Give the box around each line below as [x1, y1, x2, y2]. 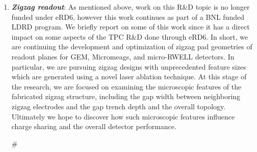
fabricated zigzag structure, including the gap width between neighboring [11, 91, 241, 102]
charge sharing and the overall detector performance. [11, 121, 176, 132]
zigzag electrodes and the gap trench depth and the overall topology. [11, 101, 226, 111]
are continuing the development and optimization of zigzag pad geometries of [11, 41, 252, 52]
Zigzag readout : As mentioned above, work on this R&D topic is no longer [11, 2, 250, 12]
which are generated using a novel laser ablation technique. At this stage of [11, 71, 247, 82]
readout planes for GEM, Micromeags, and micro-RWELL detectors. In [11, 51, 235, 62]
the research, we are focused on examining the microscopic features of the [11, 81, 242, 92]
